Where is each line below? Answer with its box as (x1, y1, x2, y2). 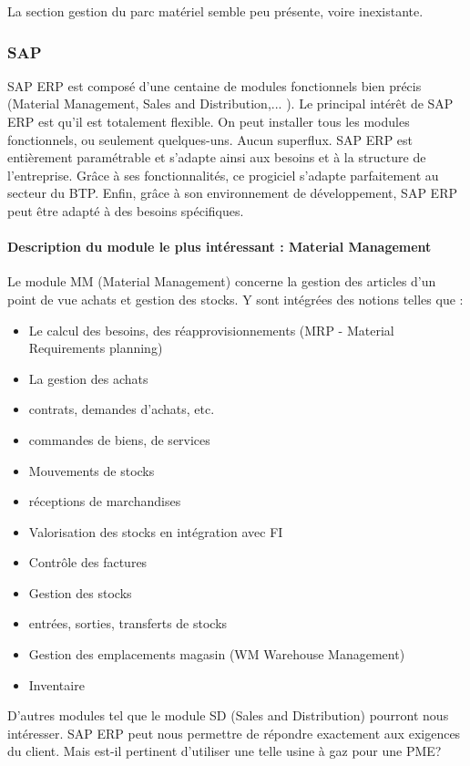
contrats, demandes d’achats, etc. (28, 399, 215, 419)
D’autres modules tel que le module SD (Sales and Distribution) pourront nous (7, 706, 449, 725)
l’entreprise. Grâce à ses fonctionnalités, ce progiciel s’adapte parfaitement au (7, 165, 439, 184)
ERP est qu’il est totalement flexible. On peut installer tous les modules (7, 112, 410, 130)
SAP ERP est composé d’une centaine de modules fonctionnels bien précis (7, 76, 422, 95)
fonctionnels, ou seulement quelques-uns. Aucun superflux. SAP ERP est (7, 129, 414, 149)
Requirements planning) (28, 338, 163, 357)
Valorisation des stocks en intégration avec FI (28, 522, 283, 541)
